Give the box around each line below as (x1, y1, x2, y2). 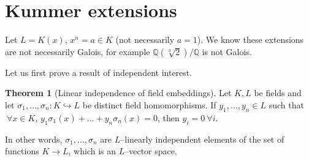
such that (269, 98, 304, 111)
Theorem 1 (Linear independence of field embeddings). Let (5, 86, 232, 99)
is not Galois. (202, 45, 252, 58)
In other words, (5, 132, 63, 145)
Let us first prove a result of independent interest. (5, 66, 193, 78)
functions (5, 144, 39, 157)
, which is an (68, 144, 116, 157)
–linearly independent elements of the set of (120, 132, 284, 145)
